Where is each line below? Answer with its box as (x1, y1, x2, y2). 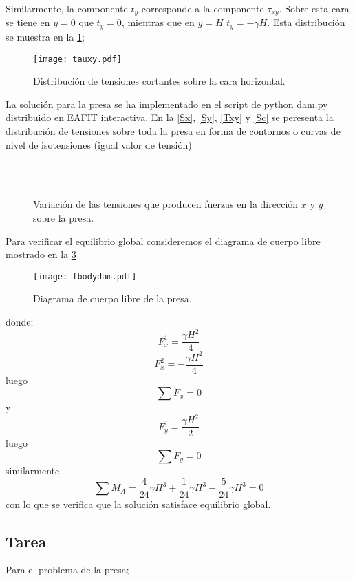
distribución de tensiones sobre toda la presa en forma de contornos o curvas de (6, 123, 341, 138)
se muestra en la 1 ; (6, 29, 85, 43)
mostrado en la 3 (6, 247, 76, 262)
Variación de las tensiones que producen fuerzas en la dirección (33, 197, 299, 211)
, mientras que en (121, 15, 195, 30)
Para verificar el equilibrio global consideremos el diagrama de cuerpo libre (6, 233, 321, 248)
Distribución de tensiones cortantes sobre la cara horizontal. (33, 74, 286, 88)
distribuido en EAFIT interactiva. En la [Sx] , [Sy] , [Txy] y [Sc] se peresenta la (6, 110, 334, 125)
